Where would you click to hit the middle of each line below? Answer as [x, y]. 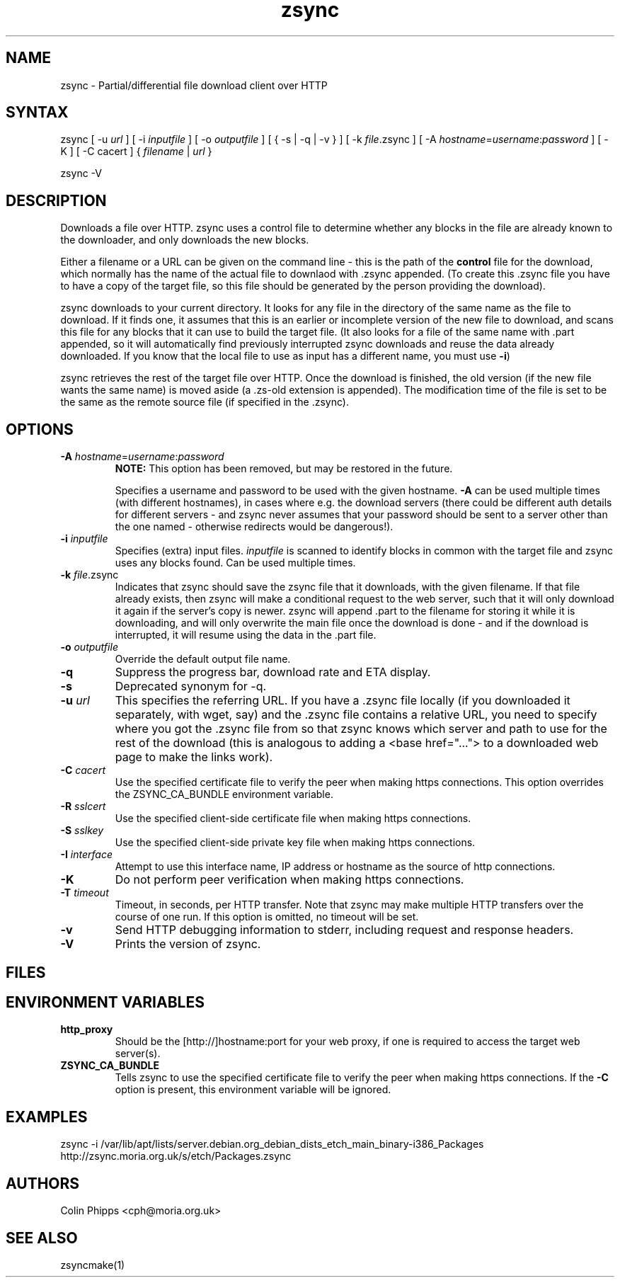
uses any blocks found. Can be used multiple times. [235, 563]
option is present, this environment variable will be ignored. [253, 1090]
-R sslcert [83, 806]
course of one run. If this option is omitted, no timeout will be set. [267, 917]
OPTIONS [40, 429]
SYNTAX [37, 113]
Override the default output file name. [203, 659]
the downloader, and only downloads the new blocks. [185, 240]
